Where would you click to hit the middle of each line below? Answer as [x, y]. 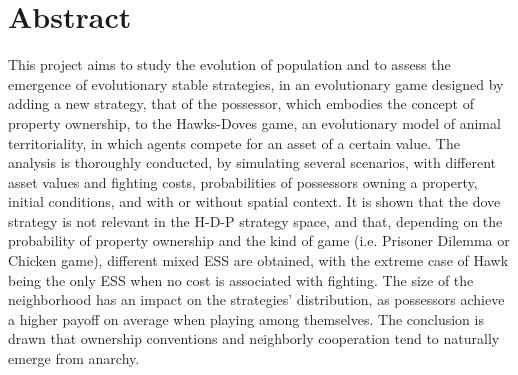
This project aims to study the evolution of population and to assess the [229, 64]
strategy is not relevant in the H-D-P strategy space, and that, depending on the [255, 220]
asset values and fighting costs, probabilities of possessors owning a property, [243, 181]
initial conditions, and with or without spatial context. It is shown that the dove [254, 201]
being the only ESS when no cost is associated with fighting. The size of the [241, 279]
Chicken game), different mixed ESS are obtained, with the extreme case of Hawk [258, 260]
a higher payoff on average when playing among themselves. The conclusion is [246, 318]
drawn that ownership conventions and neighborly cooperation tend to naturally [254, 338]
